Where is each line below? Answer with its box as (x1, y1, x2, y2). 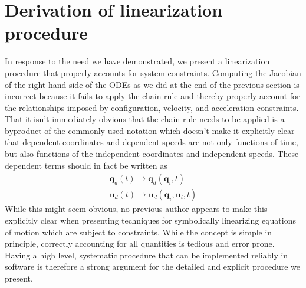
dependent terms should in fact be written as (5, 159, 167, 171)
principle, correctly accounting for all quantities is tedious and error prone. (5, 237, 275, 250)
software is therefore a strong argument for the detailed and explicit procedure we (5, 260, 301, 273)
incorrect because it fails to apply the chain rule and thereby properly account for (5, 90, 300, 102)
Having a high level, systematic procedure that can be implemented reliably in (5, 248, 288, 261)
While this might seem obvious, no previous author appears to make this (5, 202, 268, 215)
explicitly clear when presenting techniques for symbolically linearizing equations (5, 214, 296, 226)
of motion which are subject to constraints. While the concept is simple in (5, 225, 272, 238)
